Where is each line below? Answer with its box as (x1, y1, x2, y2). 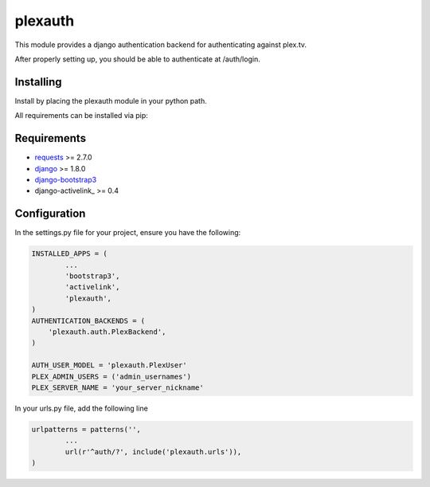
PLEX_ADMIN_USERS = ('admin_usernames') (31, 371, 191, 381)
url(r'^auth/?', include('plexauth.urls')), (64, 447, 242, 456)
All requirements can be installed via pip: (14, 111, 149, 120)
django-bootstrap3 (34, 175, 97, 184)
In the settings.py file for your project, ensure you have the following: (14, 228, 241, 238)
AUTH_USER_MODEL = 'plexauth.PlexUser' (31, 361, 187, 370)
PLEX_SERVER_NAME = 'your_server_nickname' (31, 383, 205, 392)
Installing (14, 75, 63, 88)
